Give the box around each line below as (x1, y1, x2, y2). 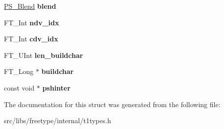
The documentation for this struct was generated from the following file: (4, 99, 221, 109)
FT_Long (4, 66, 34, 76)
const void (4, 82, 35, 92)
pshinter (42, 82, 71, 92)
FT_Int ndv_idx (4, 17, 59, 27)
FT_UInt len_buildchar (4, 50, 83, 60)
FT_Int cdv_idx (4, 34, 58, 44)
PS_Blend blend (4, 1, 56, 11)
